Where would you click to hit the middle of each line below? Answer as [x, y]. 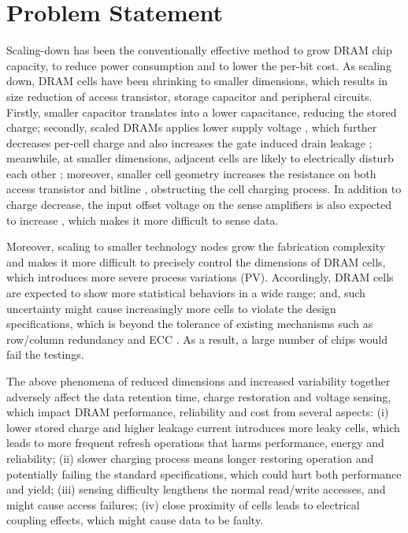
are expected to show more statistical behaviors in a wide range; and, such [186, 293]
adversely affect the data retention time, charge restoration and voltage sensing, [199, 396]
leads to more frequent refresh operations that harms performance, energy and [195, 443]
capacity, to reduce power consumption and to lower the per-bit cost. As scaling [199, 65]
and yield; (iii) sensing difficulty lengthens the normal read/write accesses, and [196, 489]
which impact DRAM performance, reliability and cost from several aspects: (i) [198, 412]
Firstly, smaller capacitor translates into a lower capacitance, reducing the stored [202, 112]
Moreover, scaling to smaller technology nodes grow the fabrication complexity [196, 246]
